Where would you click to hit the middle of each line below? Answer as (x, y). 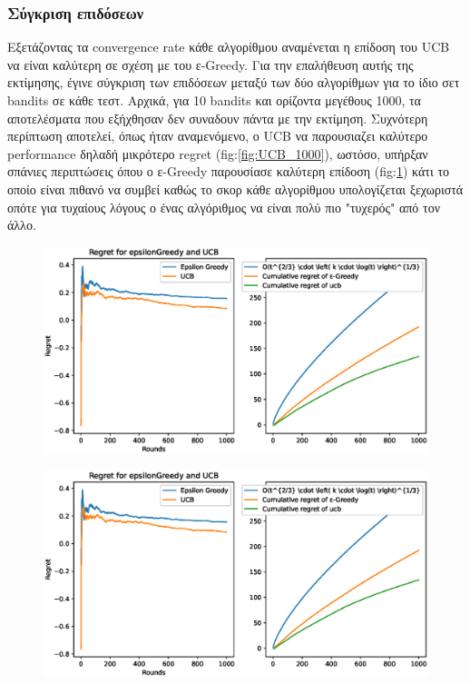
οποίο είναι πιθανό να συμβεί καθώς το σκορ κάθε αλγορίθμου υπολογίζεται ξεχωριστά (235, 188)
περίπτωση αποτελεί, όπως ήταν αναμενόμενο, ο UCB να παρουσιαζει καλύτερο (218, 136)
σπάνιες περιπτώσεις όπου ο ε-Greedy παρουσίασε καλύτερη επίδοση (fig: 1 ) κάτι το (229, 171)
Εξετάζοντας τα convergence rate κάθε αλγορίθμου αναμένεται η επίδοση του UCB (229, 47)
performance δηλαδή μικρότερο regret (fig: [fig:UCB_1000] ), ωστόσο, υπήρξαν (218, 153)
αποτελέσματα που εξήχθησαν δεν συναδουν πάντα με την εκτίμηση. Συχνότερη (218, 118)
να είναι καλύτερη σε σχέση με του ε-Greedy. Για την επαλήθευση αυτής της (211, 64)
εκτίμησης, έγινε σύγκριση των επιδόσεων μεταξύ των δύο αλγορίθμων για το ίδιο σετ (234, 82)
